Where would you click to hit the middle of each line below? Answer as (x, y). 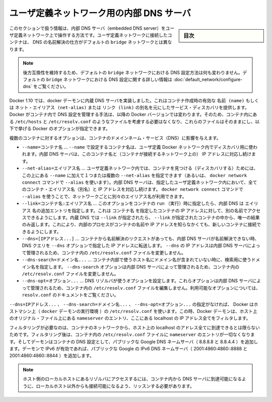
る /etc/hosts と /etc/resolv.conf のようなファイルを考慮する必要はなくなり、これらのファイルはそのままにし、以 (134, 121)
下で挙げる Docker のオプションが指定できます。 (60, 129)
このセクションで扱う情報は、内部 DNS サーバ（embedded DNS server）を (87, 28)
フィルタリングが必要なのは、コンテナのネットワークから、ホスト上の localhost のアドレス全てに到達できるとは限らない (135, 328)
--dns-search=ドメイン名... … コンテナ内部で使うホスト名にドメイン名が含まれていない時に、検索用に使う (137, 260)
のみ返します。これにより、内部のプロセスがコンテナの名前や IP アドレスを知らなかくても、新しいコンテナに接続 (139, 224)
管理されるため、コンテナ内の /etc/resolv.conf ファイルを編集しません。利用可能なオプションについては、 (145, 288)
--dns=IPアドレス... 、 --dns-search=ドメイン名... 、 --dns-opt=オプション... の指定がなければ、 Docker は (132, 304)
